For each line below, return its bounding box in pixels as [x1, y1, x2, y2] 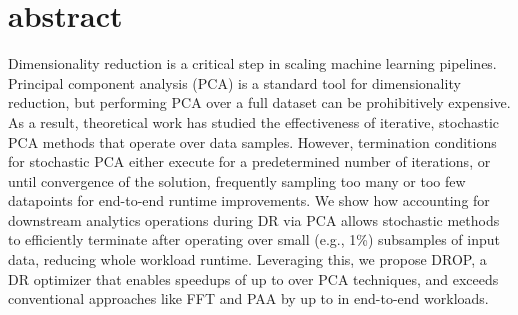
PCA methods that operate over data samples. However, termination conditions [8, 131, 497, 152]
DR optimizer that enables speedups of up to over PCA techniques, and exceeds [8, 268, 499, 289]
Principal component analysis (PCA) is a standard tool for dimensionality [8, 72, 461, 93]
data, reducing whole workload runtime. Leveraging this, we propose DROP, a [8, 249, 487, 270]
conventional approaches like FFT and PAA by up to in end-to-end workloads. [8, 288, 489, 309]
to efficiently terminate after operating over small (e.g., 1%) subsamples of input [8, 229, 501, 250]
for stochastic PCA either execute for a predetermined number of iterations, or [8, 151, 491, 172]
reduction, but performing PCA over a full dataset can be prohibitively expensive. [8, 92, 511, 113]
